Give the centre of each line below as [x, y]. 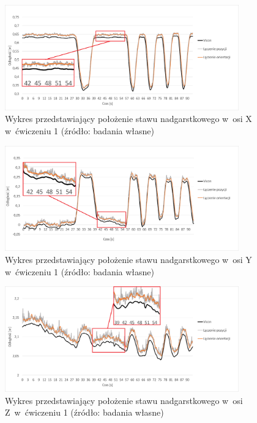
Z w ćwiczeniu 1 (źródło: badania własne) [84, 412]
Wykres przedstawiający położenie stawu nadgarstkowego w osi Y [128, 259]
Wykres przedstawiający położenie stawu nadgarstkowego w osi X [128, 119]
